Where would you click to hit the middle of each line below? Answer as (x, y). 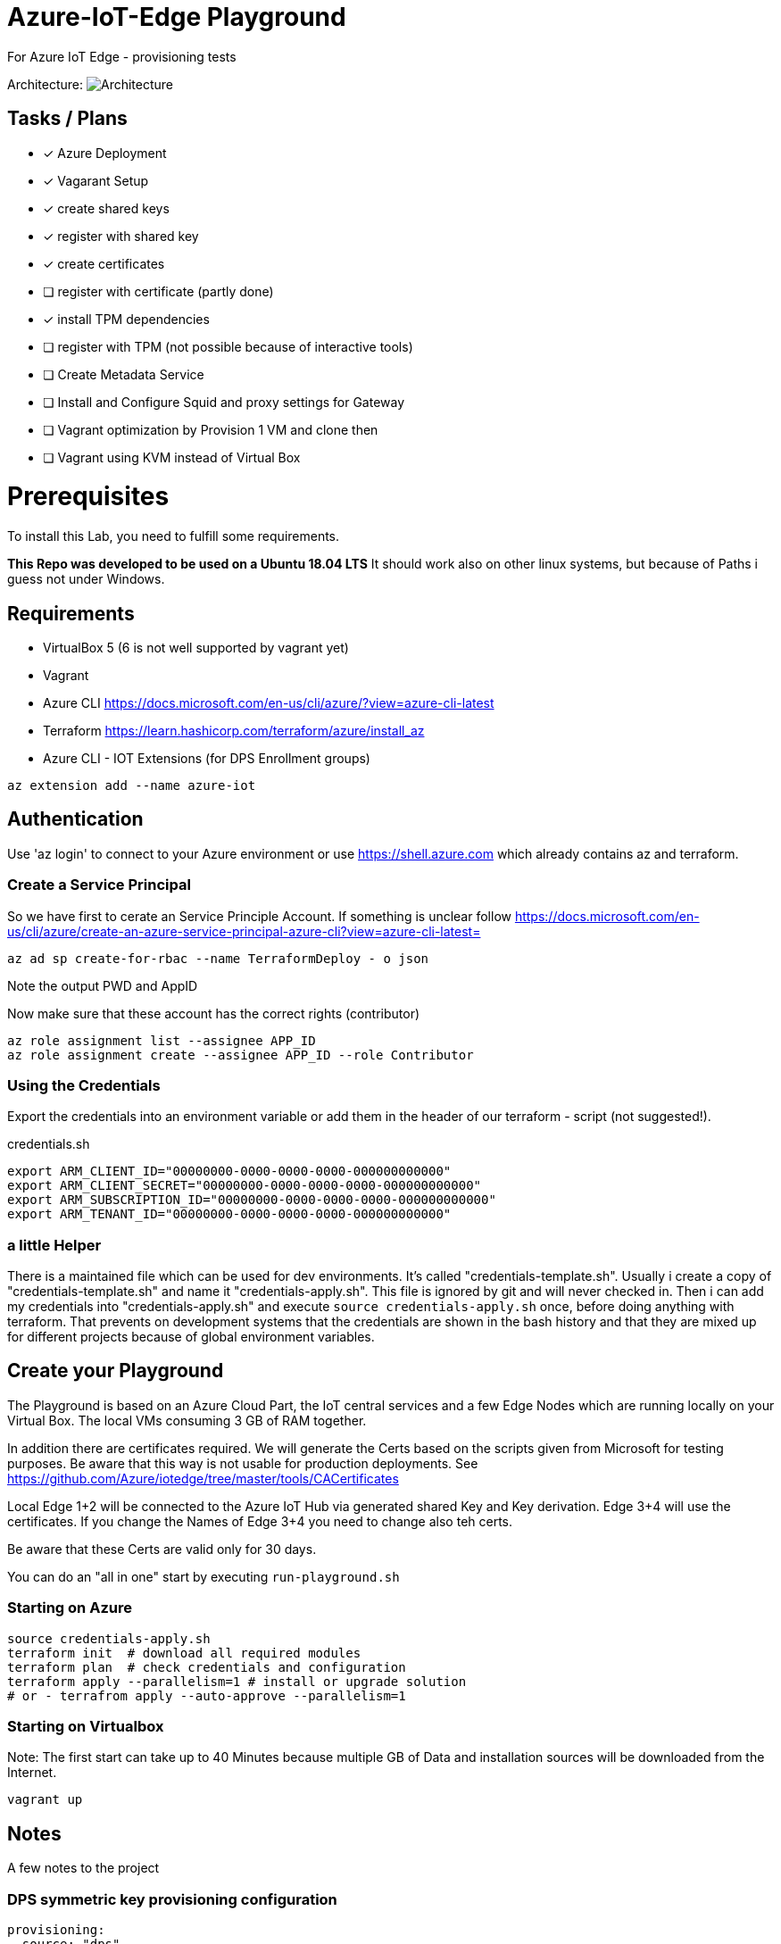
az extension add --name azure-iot (132, 785)
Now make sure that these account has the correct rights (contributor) (214, 1013)
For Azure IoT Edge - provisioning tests (122, 56)
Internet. (32, 1773)
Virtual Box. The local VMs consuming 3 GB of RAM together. (187, 1420)
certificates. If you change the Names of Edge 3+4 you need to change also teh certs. (260, 1521)
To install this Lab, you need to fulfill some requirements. (174, 536)
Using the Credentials (84, 1085)
